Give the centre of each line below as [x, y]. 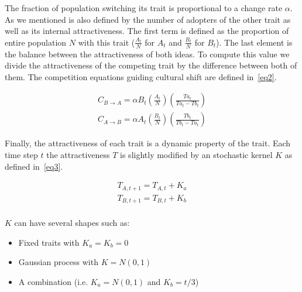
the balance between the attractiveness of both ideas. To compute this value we [147, 54]
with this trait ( [107, 42]
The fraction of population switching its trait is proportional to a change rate [144, 8]
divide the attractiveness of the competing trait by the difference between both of [151, 65]
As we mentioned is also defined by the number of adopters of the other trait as [148, 19]
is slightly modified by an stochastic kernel [196, 155]
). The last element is [254, 42]
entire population [36, 42]
